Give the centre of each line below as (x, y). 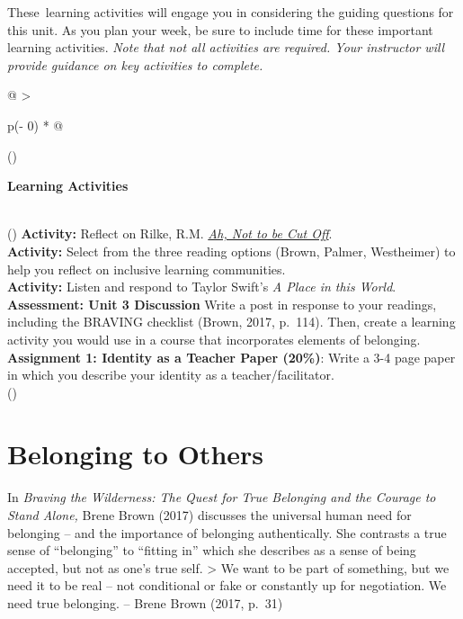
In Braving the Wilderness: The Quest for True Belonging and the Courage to (222, 497)
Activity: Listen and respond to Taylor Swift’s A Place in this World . (202, 287)
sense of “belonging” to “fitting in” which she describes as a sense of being (212, 550)
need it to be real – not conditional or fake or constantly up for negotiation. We (227, 585)
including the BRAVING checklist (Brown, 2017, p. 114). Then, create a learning (231, 322)
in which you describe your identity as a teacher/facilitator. (171, 375)
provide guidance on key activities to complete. (135, 64)
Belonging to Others (136, 454)
